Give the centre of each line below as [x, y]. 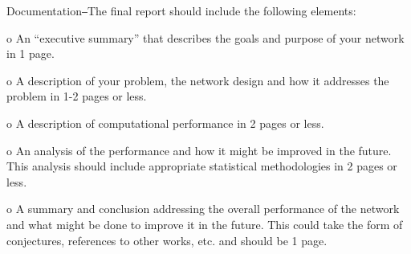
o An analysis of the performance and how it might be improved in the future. [199, 150]
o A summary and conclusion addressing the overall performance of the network [203, 209]
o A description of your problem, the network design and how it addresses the [198, 80]
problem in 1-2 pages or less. [77, 96]
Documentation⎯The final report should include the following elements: [181, 10]
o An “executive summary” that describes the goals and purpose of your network [205, 37]
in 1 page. [31, 53]
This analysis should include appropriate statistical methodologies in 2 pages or [202, 166]
